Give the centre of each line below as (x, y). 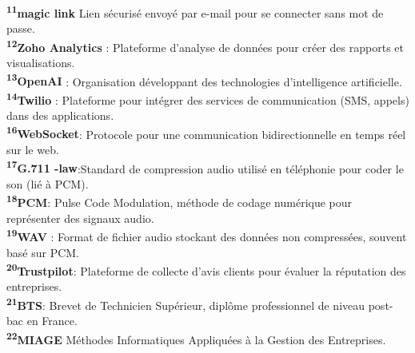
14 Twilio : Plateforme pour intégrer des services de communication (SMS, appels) (208, 98)
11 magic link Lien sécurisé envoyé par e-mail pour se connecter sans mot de (195, 12)
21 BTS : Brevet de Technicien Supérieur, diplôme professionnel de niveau (186, 304)
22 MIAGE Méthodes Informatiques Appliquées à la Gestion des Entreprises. (196, 338)
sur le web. (33, 150)
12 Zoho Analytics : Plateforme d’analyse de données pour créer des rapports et (205, 46)
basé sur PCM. (43, 252)
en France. (52, 321)
